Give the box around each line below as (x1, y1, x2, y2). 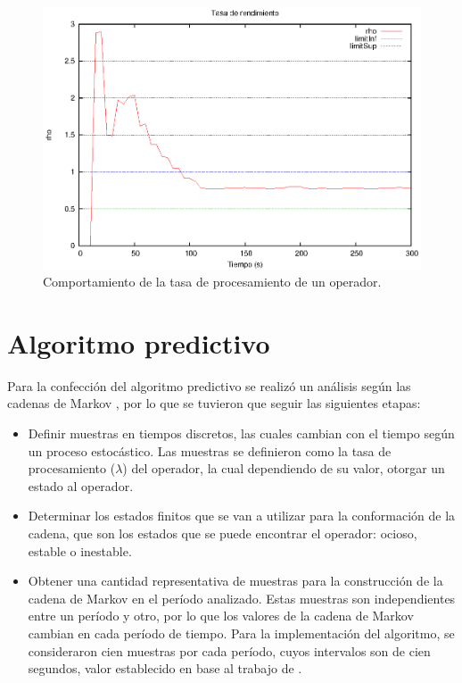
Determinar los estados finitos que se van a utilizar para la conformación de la (28, 506, 456, 525)
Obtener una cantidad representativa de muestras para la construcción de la (28, 571, 443, 590)
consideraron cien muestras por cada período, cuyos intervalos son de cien (28, 641, 431, 660)
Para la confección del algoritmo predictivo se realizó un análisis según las (7, 376, 411, 395)
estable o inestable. (28, 541, 132, 560)
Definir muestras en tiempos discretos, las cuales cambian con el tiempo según (28, 424, 455, 442)
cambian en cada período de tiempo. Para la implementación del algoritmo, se (28, 623, 455, 642)
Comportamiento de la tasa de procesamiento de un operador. (43, 272, 382, 291)
